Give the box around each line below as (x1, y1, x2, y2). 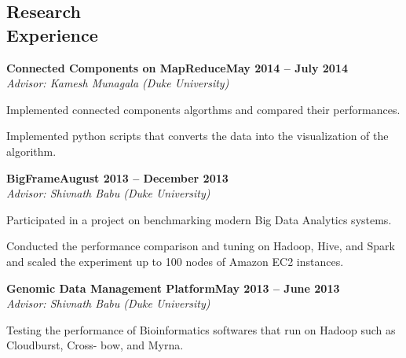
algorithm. (6, 142, 57, 159)
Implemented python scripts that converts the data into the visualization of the (6, 127, 389, 144)
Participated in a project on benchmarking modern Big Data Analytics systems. (6, 211, 392, 227)
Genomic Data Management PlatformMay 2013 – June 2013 (6, 279, 340, 296)
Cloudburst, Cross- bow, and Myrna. (6, 337, 184, 353)
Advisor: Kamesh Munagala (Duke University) (6, 75, 229, 91)
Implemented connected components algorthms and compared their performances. (6, 101, 401, 117)
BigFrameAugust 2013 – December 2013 (6, 169, 229, 186)
